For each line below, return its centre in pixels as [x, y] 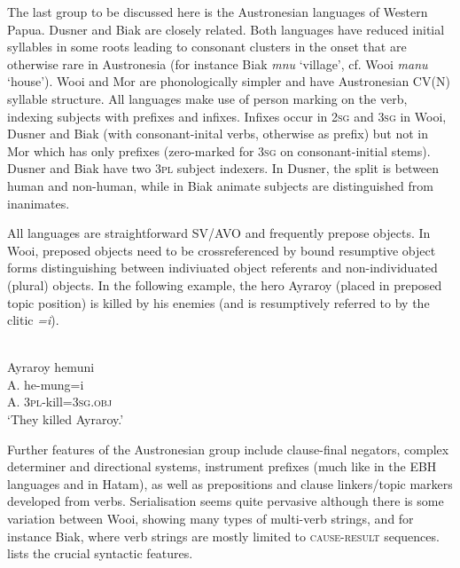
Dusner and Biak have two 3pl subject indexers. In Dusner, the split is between [223, 168]
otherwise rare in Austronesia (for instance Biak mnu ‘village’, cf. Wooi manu [218, 63]
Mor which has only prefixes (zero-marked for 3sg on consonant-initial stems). [219, 150]
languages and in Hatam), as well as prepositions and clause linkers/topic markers [230, 483]
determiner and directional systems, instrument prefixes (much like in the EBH [222, 466]
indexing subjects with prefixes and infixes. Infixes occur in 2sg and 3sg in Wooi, [227, 116]
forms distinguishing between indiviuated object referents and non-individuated [222, 268]
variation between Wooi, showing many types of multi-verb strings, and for [211, 519]
